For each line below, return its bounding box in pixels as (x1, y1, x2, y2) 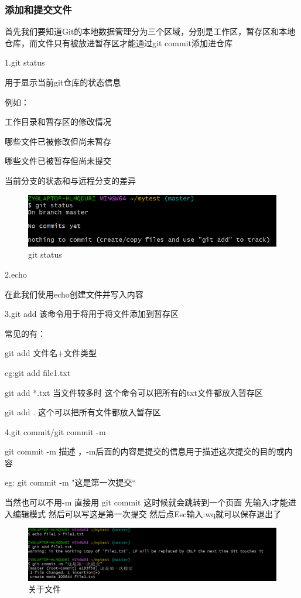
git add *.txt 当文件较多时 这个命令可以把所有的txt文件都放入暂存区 (5, 386, 264, 398)
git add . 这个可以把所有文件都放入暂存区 (5, 406, 161, 418)
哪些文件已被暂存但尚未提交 (5, 155, 111, 167)
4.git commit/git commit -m (5, 425, 106, 438)
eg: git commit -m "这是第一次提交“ (5, 476, 136, 488)
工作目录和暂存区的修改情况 (5, 115, 111, 128)
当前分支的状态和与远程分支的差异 (5, 174, 136, 186)
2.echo (5, 268, 27, 280)
